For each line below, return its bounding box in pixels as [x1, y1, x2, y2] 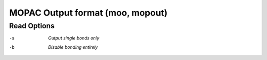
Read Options [9, 21, 55, 30]
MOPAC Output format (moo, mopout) [9, 7, 168, 18]
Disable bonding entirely [48, 44, 98, 50]
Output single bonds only [48, 35, 100, 41]
